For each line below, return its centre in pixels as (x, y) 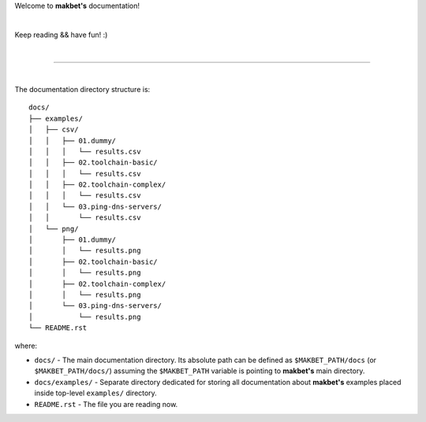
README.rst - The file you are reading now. (106, 404)
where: (26, 346)
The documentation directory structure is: (82, 89)
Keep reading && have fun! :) (61, 35)
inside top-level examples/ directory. (95, 393)
